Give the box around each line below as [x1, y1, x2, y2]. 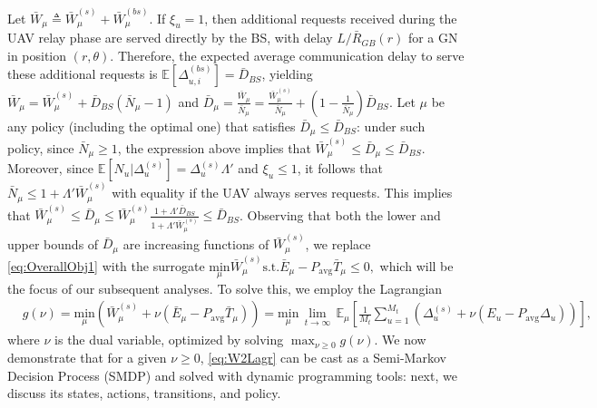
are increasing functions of [122, 234, 269, 253]
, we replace [305, 234, 371, 253]
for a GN [407, 28, 458, 47]
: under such [357, 116, 426, 135]
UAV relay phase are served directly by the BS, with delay [7, 28, 333, 47]
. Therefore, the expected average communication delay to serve [110, 45, 465, 64]
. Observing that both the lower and [240, 205, 441, 224]
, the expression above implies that [117, 139, 311, 157]
